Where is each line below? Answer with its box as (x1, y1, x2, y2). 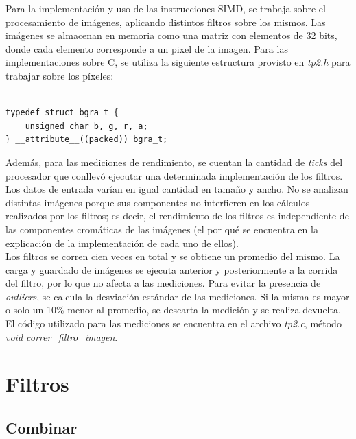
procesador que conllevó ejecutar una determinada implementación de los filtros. (5, 168, 343, 182)
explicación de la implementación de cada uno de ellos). (5, 235, 239, 250)
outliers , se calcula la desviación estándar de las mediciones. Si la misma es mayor (5, 289, 350, 303)
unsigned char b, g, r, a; (25, 121, 148, 131)
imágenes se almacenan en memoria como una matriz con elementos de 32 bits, (5, 28, 337, 43)
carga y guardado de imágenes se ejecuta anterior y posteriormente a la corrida (5, 262, 338, 276)
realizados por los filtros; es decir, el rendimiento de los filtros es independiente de (5, 209, 349, 223)
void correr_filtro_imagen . (5, 329, 118, 344)
